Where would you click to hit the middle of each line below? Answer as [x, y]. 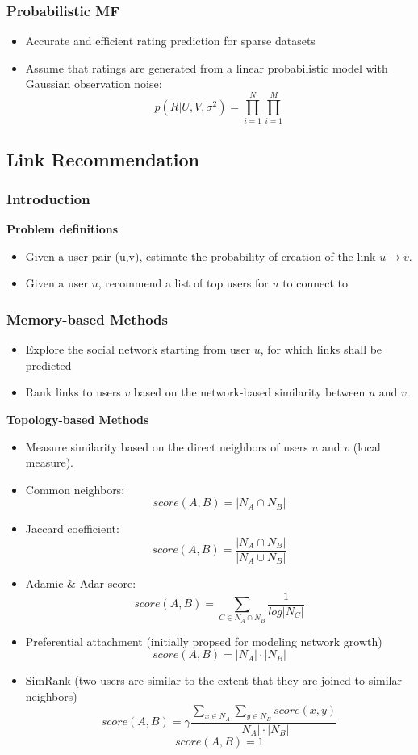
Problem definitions [63, 229]
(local [367, 446]
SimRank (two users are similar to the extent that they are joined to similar [213, 680]
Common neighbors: [75, 489]
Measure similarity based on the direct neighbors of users [167, 446]
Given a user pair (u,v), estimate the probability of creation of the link [201, 256]
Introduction [48, 198]
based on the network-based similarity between [249, 392]
